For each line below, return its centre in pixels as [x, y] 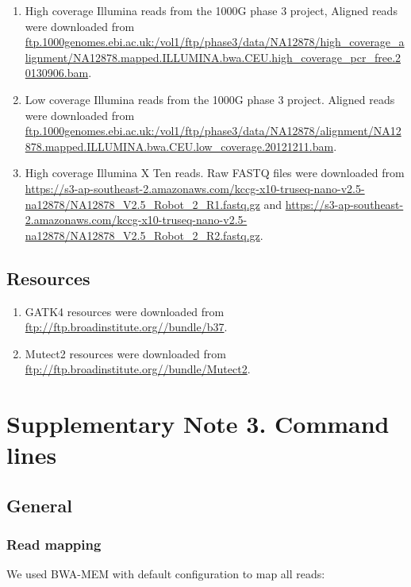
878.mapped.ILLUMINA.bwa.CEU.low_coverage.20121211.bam [179, 146]
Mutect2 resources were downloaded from [125, 353]
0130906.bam [57, 73]
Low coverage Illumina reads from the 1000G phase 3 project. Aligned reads [210, 99]
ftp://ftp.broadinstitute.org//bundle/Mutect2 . [138, 369]
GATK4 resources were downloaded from [125, 311]
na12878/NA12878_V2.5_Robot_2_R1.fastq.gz [142, 204]
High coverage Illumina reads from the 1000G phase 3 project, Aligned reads [211, 10]
